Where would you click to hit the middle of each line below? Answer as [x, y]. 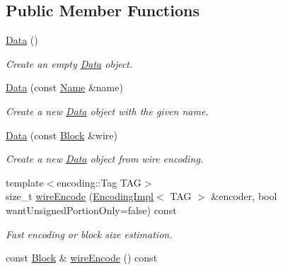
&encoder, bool [244, 196]
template [25, 182]
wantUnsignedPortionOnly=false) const [91, 210]
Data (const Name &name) [64, 87]
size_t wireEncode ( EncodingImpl [80, 196]
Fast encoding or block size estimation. [89, 234]
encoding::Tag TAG [99, 182]
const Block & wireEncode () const [82, 258]
